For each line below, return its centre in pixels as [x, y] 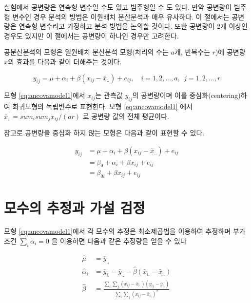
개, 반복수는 [192, 52]
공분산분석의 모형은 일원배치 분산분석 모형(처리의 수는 [86, 52]
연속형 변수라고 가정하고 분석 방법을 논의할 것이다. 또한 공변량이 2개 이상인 [133, 26]
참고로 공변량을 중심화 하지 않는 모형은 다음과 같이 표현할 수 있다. [104, 133]
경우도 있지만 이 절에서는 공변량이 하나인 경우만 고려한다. [91, 35]
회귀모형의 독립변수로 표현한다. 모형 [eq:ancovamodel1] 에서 [103, 106]
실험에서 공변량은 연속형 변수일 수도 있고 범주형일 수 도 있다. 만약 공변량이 [118, 7]
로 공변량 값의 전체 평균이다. [126, 116]
